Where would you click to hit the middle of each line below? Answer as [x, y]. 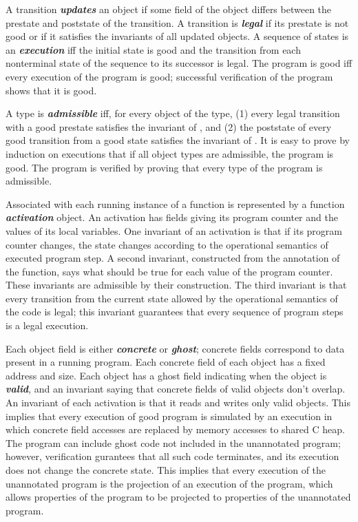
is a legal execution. [47, 325]
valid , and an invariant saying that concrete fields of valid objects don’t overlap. [176, 389]
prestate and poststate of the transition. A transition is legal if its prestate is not [177, 22]
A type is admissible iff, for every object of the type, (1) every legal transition [173, 113]
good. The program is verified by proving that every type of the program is [164, 167]
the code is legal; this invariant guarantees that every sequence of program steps [175, 312]
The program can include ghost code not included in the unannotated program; [173, 442]
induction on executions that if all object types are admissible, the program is [170, 153]
